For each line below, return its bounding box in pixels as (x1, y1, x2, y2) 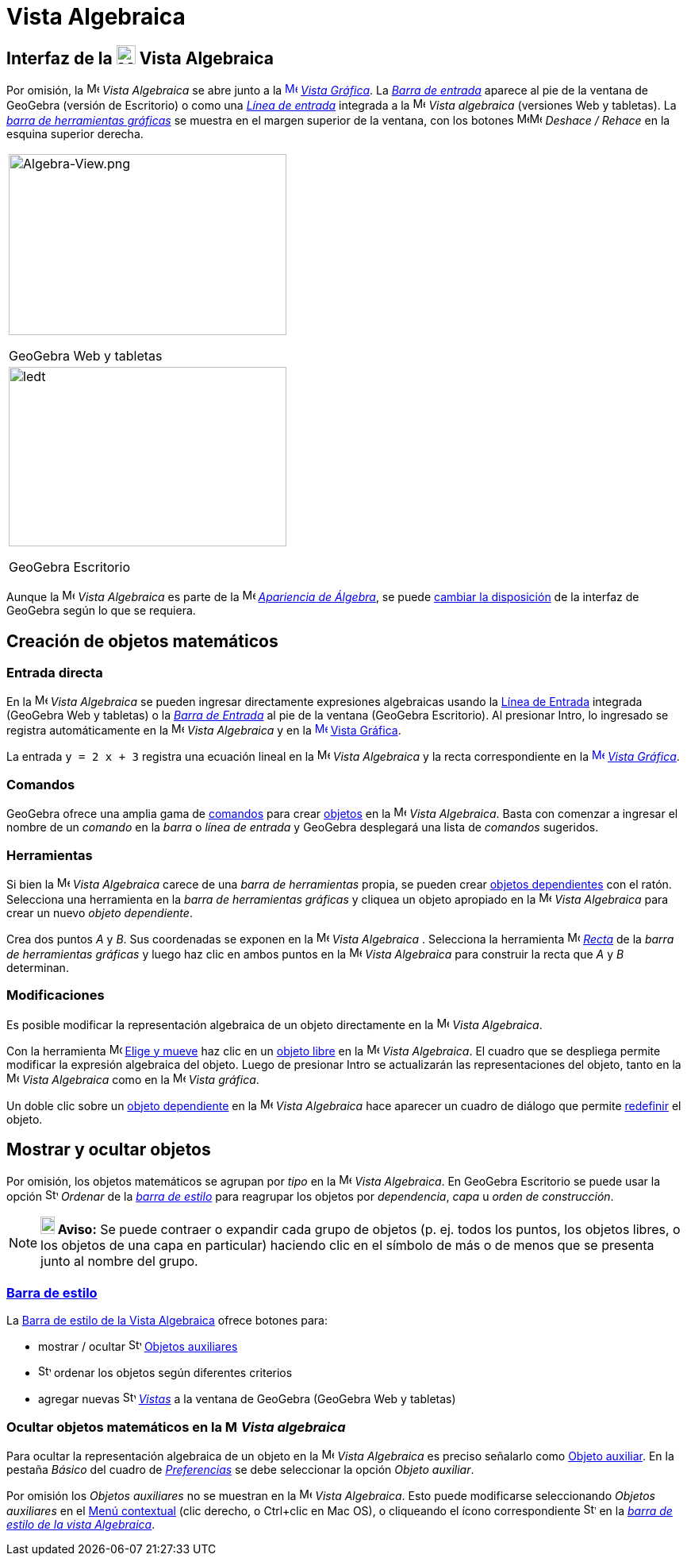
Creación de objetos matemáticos (6, 631, 278, 651)
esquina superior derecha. (6, 127, 144, 141)
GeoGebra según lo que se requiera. (6, 604, 196, 618)
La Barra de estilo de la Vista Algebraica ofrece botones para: (6, 1313, 328, 1328)
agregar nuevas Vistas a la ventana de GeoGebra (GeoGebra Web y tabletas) (38, 1392, 456, 1406)
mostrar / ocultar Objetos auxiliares (38, 1340, 238, 1354)
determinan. (6, 960, 69, 974)
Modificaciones (6, 987, 105, 1004)
